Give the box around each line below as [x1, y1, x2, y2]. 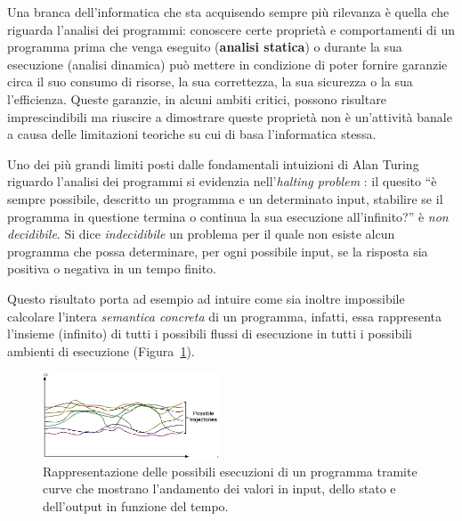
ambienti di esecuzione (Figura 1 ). [7, 341, 195, 360]
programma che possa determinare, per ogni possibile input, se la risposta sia [7, 241, 428, 260]
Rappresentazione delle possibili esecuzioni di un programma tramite [43, 461, 417, 480]
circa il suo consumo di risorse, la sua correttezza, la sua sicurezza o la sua [7, 72, 413, 91]
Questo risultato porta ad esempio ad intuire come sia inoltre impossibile [7, 289, 405, 307]
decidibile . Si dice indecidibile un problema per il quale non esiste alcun [7, 224, 395, 243]
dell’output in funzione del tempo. [43, 496, 229, 515]
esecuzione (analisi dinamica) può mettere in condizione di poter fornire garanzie [7, 54, 448, 73]
